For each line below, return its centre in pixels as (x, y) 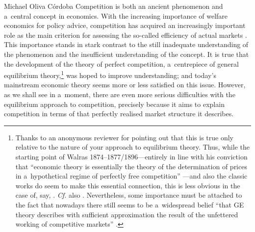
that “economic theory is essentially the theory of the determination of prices (131, 166)
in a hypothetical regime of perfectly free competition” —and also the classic (131, 176)
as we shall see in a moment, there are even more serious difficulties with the (120, 94)
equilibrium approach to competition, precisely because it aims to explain (114, 104)
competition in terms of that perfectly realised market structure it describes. (119, 114)
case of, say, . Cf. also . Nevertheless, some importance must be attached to (129, 195)
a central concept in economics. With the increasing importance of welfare (116, 15)
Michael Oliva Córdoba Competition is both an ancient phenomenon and (114, 6)
